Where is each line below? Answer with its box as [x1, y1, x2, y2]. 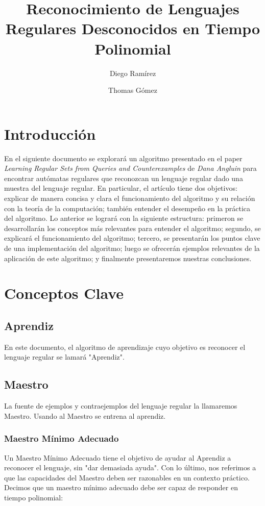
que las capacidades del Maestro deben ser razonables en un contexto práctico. [4, 472, 250, 483]
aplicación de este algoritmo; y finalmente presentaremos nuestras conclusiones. [4, 252, 252, 263]
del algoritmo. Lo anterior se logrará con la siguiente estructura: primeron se [4, 213, 244, 223]
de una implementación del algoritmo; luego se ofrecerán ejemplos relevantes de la [4, 242, 260, 253]
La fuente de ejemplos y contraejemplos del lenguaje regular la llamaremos [4, 400, 237, 411]
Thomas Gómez [108, 85, 157, 95]
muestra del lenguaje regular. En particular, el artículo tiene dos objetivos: [4, 183, 237, 193]
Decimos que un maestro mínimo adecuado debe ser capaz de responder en [4, 482, 238, 493]
